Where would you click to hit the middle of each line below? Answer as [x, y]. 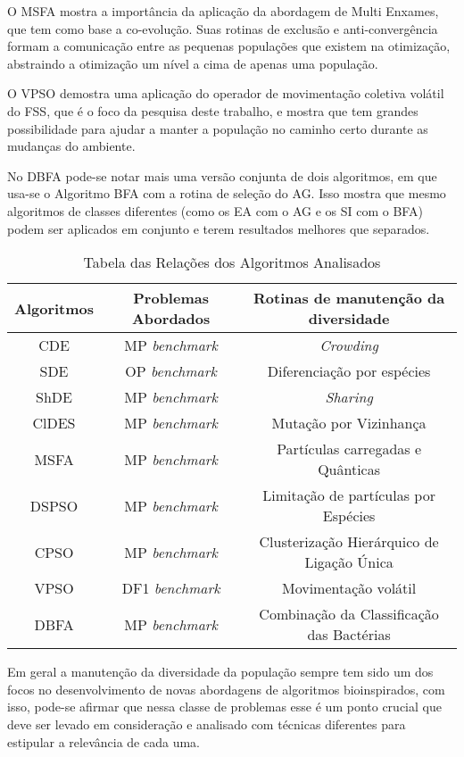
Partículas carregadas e [349, 449]
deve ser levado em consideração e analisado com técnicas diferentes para [207, 724]
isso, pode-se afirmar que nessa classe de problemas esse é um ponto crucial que [224, 707]
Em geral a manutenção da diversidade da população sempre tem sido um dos [220, 672]
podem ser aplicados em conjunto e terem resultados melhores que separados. [219, 228]
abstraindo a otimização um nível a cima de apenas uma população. [193, 63]
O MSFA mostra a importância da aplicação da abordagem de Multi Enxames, [223, 11]
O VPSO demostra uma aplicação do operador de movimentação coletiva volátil [226, 93]
